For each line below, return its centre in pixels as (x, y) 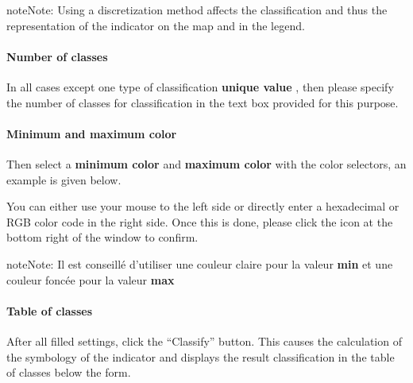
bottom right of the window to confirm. (102, 237)
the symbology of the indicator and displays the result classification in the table (201, 356)
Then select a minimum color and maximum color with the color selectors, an (206, 163)
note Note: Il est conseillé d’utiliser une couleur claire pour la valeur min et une (200, 263)
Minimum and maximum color (92, 133)
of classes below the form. (69, 372)
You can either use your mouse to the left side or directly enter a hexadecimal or (203, 206)
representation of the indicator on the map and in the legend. (156, 25)
